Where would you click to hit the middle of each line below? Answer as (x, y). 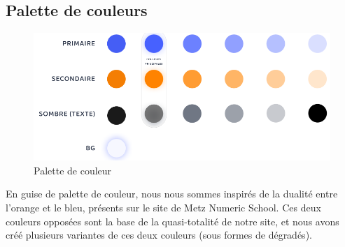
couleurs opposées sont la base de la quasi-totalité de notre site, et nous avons (172, 221)
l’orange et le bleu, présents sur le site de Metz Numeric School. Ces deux (163, 207)
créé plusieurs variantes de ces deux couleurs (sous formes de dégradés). (159, 235)
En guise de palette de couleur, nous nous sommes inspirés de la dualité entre (172, 194)
